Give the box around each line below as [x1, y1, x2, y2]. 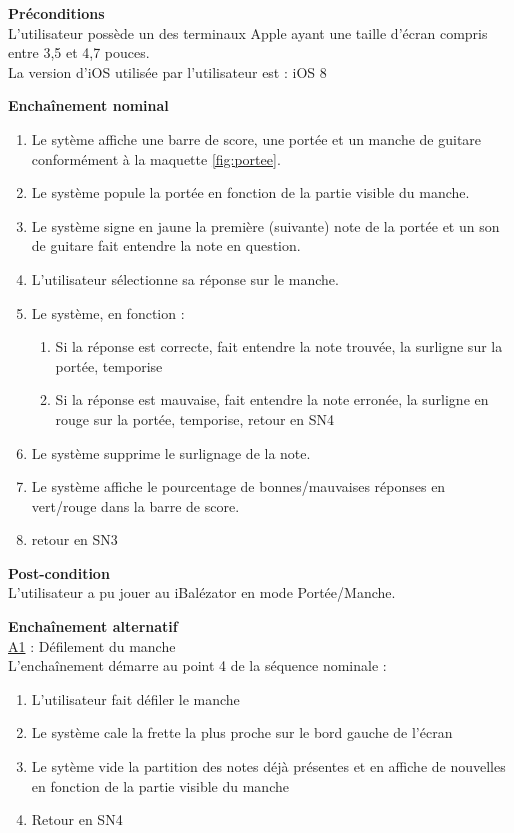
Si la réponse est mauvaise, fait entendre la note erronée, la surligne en [55, 389, 489, 410]
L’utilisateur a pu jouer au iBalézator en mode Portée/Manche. [8, 582, 396, 603]
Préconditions [8, 3, 105, 23]
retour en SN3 [31, 529, 118, 550]
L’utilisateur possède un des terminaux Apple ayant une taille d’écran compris [8, 22, 488, 43]
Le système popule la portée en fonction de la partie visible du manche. [31, 182, 470, 203]
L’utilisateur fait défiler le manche [31, 688, 240, 709]
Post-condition [8, 562, 110, 583]
